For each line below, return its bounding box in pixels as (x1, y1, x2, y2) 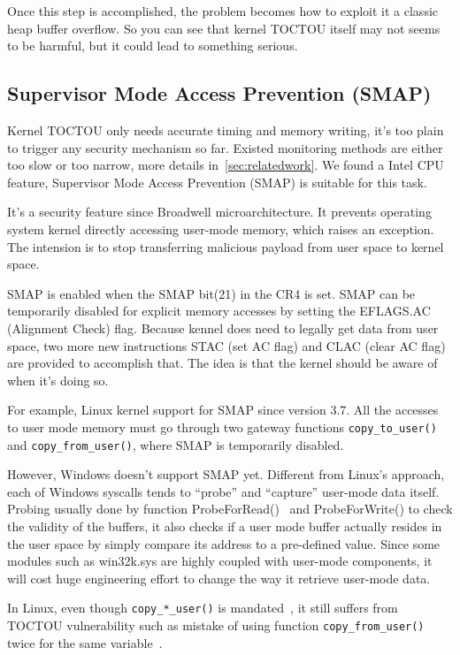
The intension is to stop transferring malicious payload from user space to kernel (7, 237, 444, 255)
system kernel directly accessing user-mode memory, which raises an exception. (7, 219, 434, 238)
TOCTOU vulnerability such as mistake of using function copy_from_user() (7, 616, 425, 635)
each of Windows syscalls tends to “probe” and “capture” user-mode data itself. (7, 482, 440, 500)
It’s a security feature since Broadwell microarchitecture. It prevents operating (7, 202, 432, 221)
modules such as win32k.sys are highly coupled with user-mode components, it (7, 552, 433, 570)
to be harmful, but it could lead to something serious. (7, 36, 298, 55)
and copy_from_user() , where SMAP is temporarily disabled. (7, 435, 344, 453)
